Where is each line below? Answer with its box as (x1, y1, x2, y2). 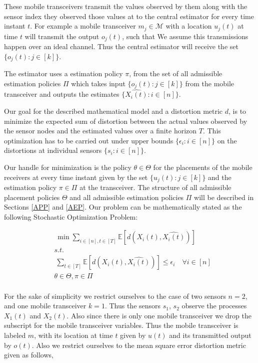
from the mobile (185, 78, 234, 88)
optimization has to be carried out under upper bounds (4, 135, 173, 145)
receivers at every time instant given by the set (4, 171, 148, 182)
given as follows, (4, 349, 53, 360)
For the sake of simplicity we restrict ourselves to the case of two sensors (4, 290, 226, 301)
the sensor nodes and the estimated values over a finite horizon (4, 125, 197, 136)
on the (217, 135, 237, 145)
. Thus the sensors (104, 300, 161, 311)
